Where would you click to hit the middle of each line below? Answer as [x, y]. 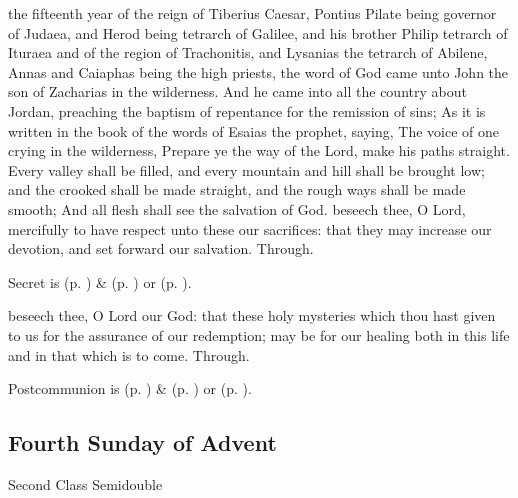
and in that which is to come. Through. [129, 354]
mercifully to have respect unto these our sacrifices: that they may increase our [250, 228]
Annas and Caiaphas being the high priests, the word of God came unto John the [258, 71]
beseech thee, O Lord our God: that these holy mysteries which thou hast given [252, 315]
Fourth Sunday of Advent [142, 442]
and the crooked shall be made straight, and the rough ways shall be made [237, 189]
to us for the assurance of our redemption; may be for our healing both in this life [259, 334]
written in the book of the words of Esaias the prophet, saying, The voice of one [254, 130]
